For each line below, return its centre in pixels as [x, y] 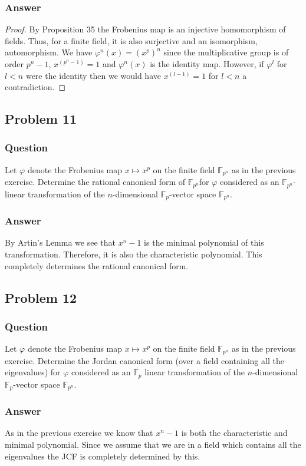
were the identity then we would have [93, 75]
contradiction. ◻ [35, 87]
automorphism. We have [49, 52]
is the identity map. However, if [207, 64]
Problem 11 [41, 119]
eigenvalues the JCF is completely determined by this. [103, 456]
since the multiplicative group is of [226, 52]
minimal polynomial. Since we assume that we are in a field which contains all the [153, 444]
